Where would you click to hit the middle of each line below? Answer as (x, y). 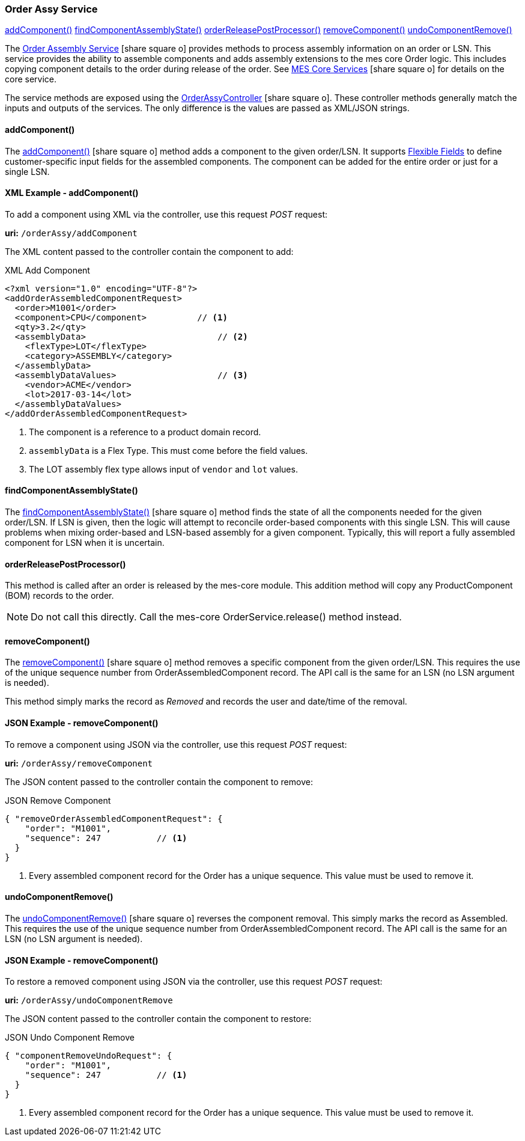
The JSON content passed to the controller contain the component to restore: (158, 1019)
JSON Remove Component (58, 800)
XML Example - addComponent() (72, 193)
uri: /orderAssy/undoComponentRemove (89, 1000)
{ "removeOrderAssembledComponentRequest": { (114, 818)
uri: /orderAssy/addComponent (71, 233)
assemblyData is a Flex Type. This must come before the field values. (168, 450)
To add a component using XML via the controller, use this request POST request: (166, 214)
